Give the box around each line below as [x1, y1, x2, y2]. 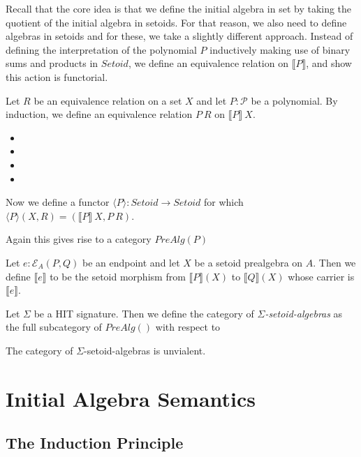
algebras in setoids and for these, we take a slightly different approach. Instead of [6, 29, 353, 43]
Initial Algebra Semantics [6, 384, 256, 412]
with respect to [155, 320, 221, 334]
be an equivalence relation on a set [34, 93, 182, 107]
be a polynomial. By [251, 93, 338, 107]
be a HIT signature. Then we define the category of [34, 306, 254, 320]
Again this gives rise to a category [6, 232, 152, 246]
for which [204, 195, 244, 209]
